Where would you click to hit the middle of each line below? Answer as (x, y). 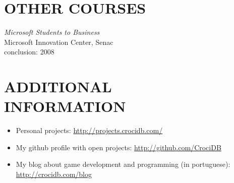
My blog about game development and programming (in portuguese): (123, 164)
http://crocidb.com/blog (54, 174)
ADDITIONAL (58, 86)
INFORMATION (65, 106)
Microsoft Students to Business (52, 32)
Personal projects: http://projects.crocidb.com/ (89, 130)
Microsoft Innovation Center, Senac (59, 42)
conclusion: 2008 (29, 52)
